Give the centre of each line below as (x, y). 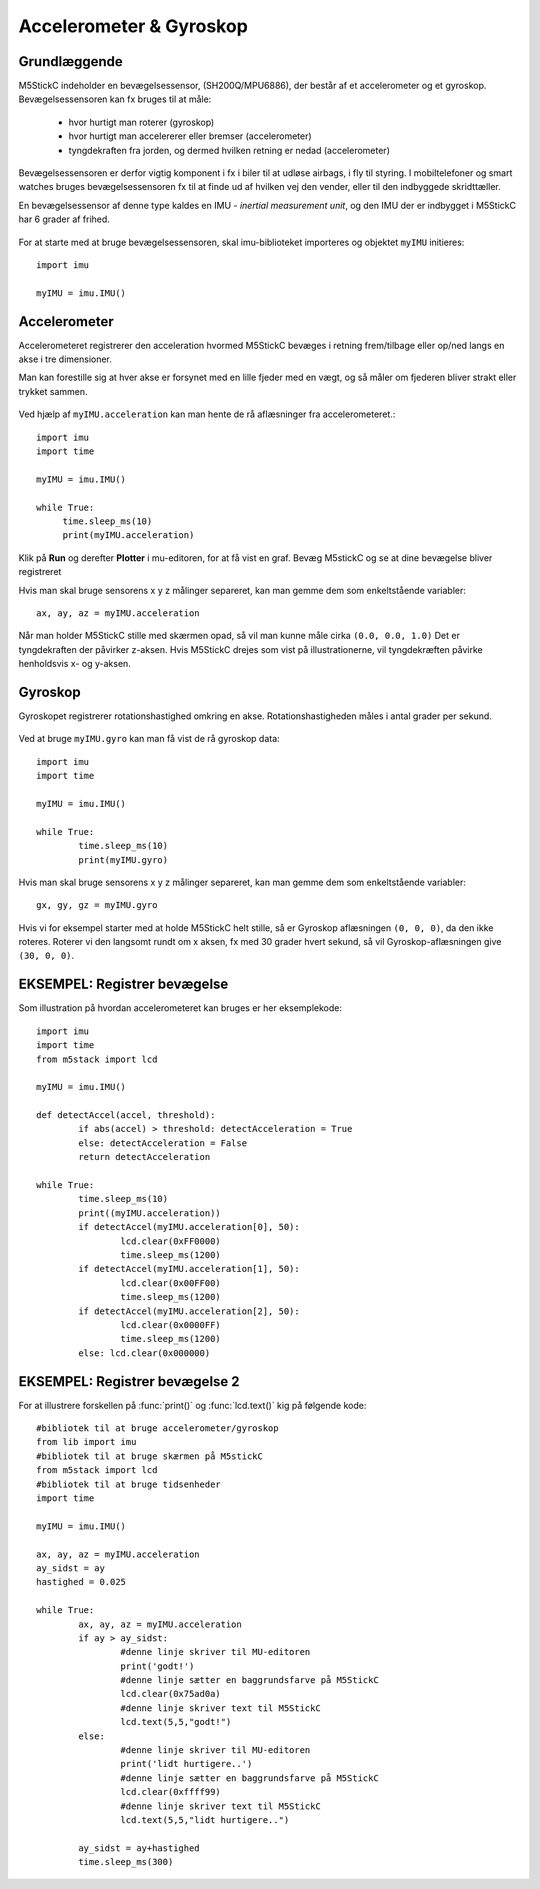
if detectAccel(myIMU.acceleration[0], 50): (189, 1227)
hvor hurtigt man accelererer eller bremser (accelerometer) (190, 136)
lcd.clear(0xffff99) (171, 1792)
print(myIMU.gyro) (123, 859)
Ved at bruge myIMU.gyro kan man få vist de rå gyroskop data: (149, 739)
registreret (40, 572)
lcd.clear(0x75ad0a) (171, 1694)
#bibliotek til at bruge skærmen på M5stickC (150, 1456)
